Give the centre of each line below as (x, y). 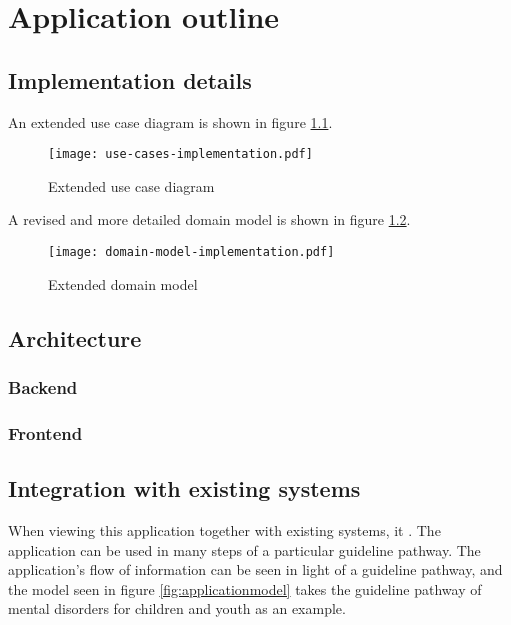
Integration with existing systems (184, 488)
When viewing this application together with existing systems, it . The (224, 529)
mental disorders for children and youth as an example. (177, 608)
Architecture (75, 337)
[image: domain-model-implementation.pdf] (191, 252)
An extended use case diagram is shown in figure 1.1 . (170, 121)
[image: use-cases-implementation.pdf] (180, 154)
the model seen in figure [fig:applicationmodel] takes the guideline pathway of (245, 588)
